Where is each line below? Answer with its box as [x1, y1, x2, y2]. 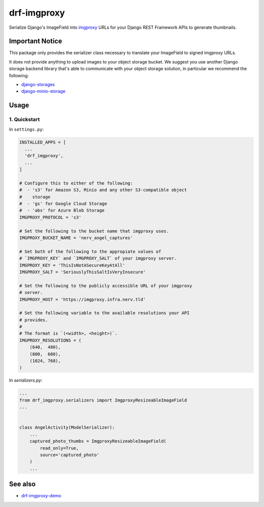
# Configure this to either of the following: [19, 180, 133, 186]
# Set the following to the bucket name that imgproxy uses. [19, 228, 169, 234]
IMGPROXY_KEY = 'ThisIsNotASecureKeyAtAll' [19, 262, 126, 268]
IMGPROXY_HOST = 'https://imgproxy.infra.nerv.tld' [19, 296, 146, 302]
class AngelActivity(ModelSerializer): [19, 425, 115, 430]
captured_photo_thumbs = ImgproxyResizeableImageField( [29, 439, 167, 444]
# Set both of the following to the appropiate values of [19, 249, 161, 254]
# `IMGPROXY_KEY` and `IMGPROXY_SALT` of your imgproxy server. [19, 255, 177, 261]
